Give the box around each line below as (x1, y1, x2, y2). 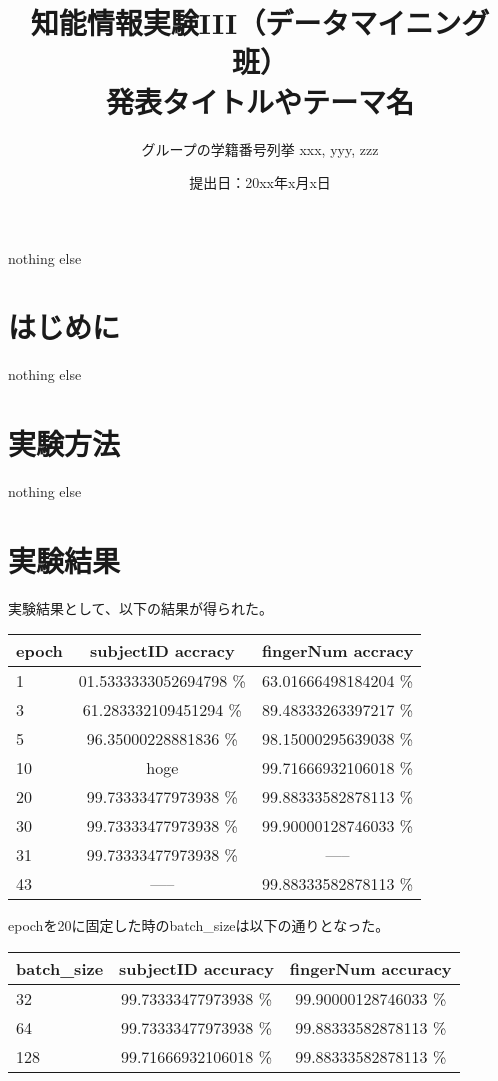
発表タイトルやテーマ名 (105, 80, 414, 121)
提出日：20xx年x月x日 (189, 172, 331, 193)
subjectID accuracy (119, 957, 274, 981)
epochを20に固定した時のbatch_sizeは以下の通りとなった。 (8, 915, 390, 936)
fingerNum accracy (261, 639, 414, 663)
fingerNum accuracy (289, 957, 452, 981)
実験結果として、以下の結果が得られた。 (8, 597, 273, 618)
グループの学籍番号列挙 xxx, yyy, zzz (141, 138, 379, 159)
